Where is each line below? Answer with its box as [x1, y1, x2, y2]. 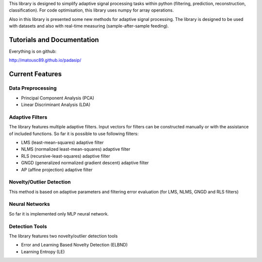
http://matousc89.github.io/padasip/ [9, 57, 82, 63]
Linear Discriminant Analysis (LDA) [21, 102, 91, 108]
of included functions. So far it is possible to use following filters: [9, 131, 139, 137]
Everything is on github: [9, 48, 57, 54]
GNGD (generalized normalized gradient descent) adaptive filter [21, 160, 149, 166]
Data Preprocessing [9, 85, 57, 92]
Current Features [9, 70, 62, 78]
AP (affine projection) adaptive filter [21, 167, 93, 172]
